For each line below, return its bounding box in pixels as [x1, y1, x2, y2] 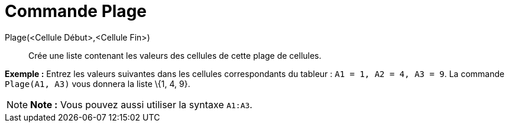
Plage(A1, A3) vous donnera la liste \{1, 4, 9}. [5, 78, 190, 89]
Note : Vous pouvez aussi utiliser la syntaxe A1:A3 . [30, 98, 252, 111]
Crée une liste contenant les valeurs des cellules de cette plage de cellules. [28, 50, 322, 61]
